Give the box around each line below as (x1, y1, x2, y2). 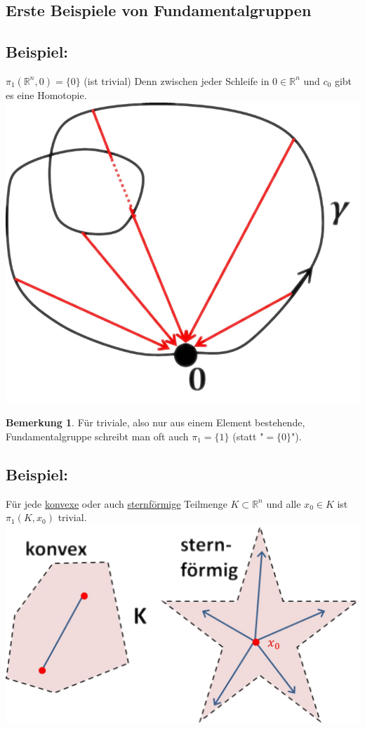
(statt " (232, 428, 264, 443)
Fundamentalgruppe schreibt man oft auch (6, 428, 189, 443)
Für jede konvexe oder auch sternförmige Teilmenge (6, 496, 227, 511)
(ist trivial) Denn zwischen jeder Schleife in (84, 73, 270, 88)
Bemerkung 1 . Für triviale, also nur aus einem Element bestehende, (6, 415, 305, 430)
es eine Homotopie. (6, 87, 87, 102)
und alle (266, 496, 301, 511)
